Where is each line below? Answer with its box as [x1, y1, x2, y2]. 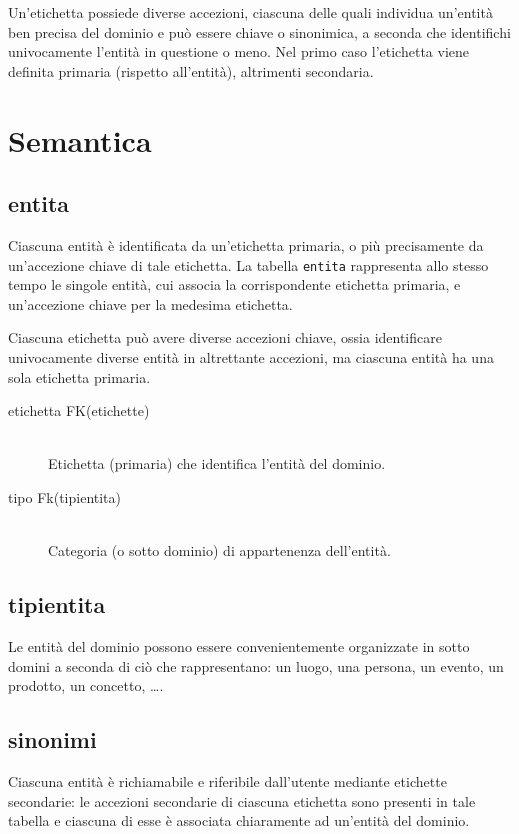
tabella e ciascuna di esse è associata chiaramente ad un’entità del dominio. [8, 810, 470, 831]
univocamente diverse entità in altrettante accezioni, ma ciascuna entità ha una [8, 346, 494, 367]
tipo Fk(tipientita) [8, 486, 122, 507]
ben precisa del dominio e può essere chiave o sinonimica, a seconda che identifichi [8, 21, 511, 42]
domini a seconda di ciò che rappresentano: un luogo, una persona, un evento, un [8, 655, 504, 676]
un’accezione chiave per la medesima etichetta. [8, 293, 293, 314]
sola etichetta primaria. [8, 366, 151, 387]
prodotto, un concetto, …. [8, 675, 164, 696]
